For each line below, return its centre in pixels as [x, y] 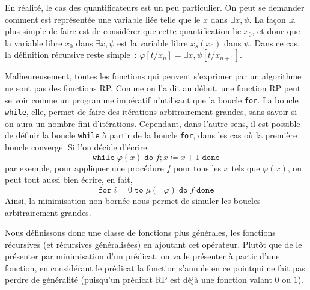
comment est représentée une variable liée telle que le [103, 19]
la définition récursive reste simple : [71, 54]
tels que [246, 168]
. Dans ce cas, [275, 42]
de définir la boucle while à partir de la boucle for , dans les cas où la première [151, 135]
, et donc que [276, 31]
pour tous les [197, 168]
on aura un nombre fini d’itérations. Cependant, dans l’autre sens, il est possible [153, 123]
